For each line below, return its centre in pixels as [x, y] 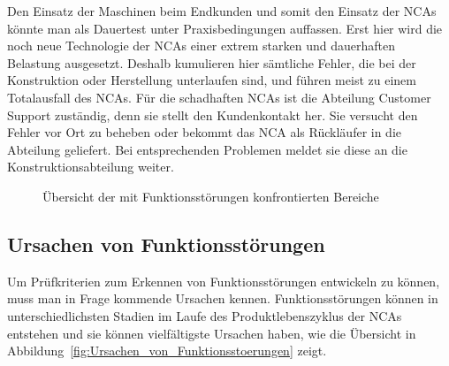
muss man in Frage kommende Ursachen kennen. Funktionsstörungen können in [223, 298]
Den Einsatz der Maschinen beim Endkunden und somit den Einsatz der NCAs [222, 11]
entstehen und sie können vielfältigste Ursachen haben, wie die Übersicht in [212, 333]
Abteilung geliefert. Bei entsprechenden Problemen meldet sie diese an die [207, 149]
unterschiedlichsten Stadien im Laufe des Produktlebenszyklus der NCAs [205, 315]
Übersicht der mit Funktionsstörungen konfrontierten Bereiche [211, 196]
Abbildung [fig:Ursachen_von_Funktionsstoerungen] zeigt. [167, 351]
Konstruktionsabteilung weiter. [91, 167]
